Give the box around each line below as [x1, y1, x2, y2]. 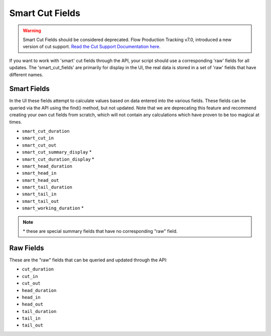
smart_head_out [22, 177, 60, 183]
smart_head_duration [22, 163, 73, 169]
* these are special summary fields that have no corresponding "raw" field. [23, 228, 178, 234]
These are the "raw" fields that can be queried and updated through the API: [9, 257, 168, 263]
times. [9, 119, 22, 125]
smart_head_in [22, 170, 57, 176]
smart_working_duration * [22, 205, 84, 211]
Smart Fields [9, 85, 50, 93]
